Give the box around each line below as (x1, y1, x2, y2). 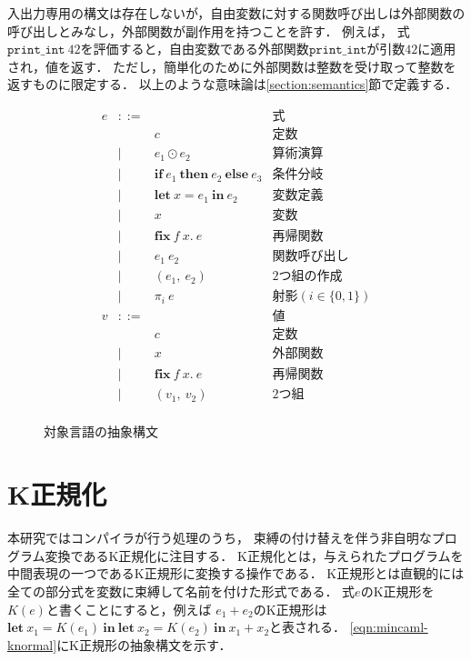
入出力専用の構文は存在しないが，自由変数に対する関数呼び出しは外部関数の (7, 4, 466, 22)
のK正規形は (253, 599, 327, 618)
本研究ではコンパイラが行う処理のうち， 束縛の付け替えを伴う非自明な (7, 528, 432, 547)
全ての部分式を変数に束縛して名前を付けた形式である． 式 (7, 581, 356, 600)
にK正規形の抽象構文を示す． (56, 635, 232, 654)
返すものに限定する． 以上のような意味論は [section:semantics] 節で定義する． (7, 75, 458, 94)
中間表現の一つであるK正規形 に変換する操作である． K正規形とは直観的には (7, 564, 465, 583)
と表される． (269, 617, 346, 636)
